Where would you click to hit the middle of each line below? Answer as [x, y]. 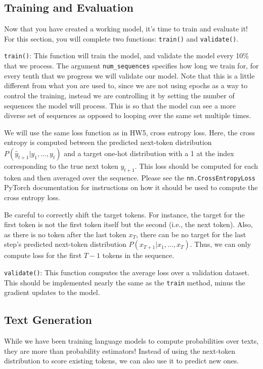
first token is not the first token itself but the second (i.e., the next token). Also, [128, 224]
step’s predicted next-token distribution [65, 244]
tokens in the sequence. [138, 255]
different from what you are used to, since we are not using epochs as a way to [126, 85]
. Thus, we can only [221, 244]
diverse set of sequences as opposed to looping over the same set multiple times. [128, 115]
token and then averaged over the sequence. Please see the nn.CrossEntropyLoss [130, 177]
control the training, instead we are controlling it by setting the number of [119, 95]
